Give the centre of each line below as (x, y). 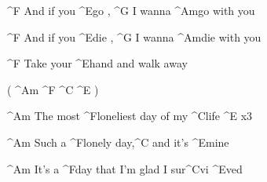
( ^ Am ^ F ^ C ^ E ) (53, 89)
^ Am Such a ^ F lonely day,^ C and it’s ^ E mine (118, 142)
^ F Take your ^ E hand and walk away (97, 63)
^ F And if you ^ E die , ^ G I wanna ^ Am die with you (134, 36)
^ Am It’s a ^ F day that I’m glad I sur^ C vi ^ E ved (125, 168)
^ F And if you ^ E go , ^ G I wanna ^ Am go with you (131, 10)
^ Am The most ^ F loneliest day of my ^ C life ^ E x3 (130, 116)
